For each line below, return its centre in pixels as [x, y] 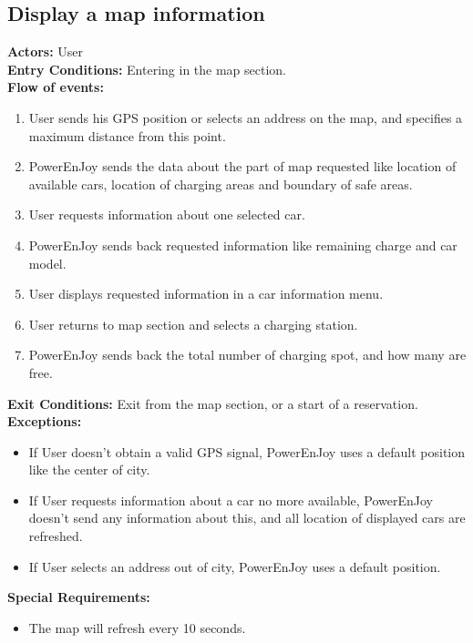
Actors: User [46, 51]
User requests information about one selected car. [167, 214]
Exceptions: [45, 421]
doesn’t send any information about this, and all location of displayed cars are [247, 518]
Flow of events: [56, 87]
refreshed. [56, 536]
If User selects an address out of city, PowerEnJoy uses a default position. [235, 566]
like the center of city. [89, 469]
